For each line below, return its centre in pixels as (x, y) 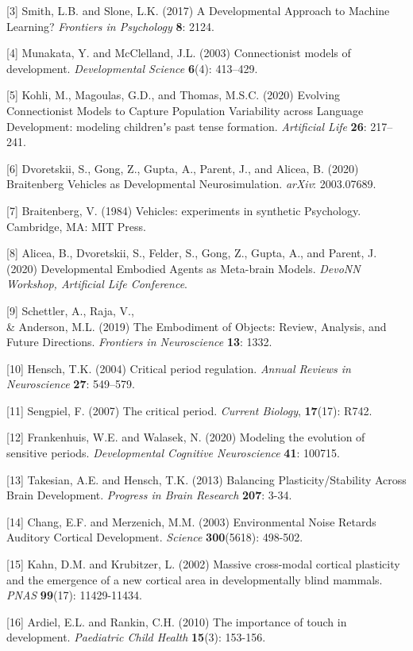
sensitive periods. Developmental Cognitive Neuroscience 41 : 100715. (173, 453)
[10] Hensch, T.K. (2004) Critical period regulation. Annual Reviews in (179, 368)
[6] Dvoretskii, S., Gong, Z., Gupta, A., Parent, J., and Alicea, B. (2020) (183, 168)
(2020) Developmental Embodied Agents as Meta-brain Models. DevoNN (183, 268)
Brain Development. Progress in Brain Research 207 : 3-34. (149, 495)
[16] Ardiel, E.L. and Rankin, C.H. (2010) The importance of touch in (177, 621)
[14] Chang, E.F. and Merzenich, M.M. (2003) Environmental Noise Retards (191, 521)
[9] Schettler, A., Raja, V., (70, 310)
